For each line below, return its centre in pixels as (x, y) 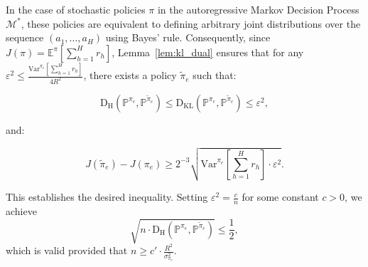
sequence (25, 37)
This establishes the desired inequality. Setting (107, 197)
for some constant (280, 197)
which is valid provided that (67, 250)
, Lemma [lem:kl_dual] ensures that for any (208, 52)
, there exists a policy (130, 75)
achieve (21, 211)
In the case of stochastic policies (76, 9)
